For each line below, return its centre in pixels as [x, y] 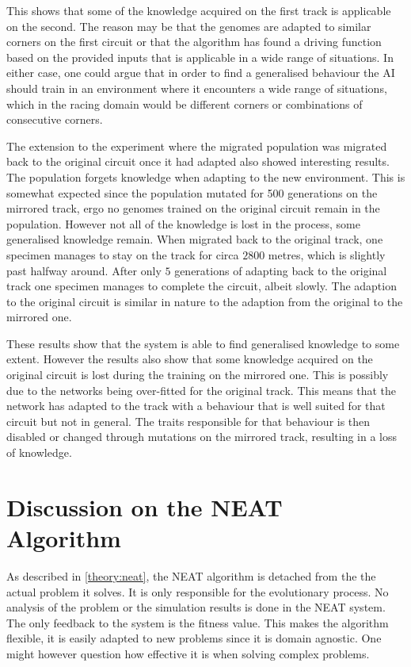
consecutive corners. [55, 119]
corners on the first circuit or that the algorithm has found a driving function [194, 42]
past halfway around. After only [84, 270]
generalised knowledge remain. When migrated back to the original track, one [195, 239]
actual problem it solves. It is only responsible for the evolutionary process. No [198, 591]
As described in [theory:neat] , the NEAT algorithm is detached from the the [191, 575]
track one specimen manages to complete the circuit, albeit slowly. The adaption [202, 286]
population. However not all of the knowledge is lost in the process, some [183, 223]
